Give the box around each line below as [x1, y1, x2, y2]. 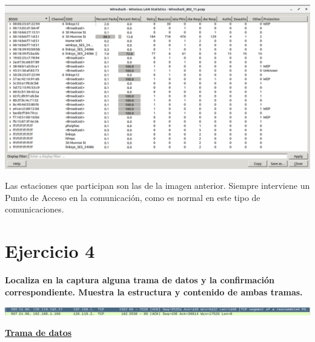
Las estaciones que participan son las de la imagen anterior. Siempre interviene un [5, 179, 310, 192]
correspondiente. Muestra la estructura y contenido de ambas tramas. [5, 285, 303, 298]
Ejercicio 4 [5, 238, 95, 263]
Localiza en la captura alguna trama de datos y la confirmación [5, 274, 275, 286]
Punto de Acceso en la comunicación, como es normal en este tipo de [5, 191, 260, 203]
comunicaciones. [5, 203, 64, 215]
